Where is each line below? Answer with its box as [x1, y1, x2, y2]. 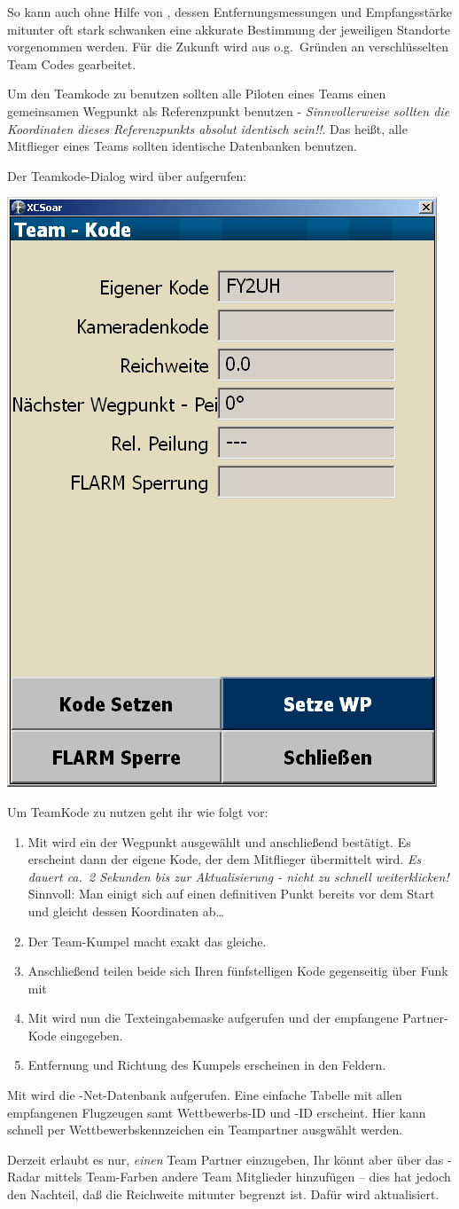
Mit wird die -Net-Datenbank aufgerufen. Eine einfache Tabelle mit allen [7, 1086, 402, 1104]
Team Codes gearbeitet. [7, 54, 136, 73]
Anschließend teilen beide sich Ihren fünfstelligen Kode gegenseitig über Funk [27, 962, 448, 980]
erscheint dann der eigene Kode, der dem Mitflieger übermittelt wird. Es [27, 850, 422, 868]
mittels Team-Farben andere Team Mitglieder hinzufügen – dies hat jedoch [44, 1167, 451, 1186]
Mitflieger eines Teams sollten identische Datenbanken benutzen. [7, 137, 357, 155]
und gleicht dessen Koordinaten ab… [27, 901, 224, 920]
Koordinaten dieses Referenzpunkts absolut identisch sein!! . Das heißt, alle [7, 119, 408, 137]
